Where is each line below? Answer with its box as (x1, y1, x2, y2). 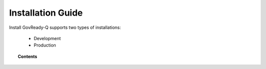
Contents (18, 53, 37, 59)
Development (33, 35, 61, 41)
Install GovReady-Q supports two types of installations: (9, 24, 121, 30)
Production (33, 42, 56, 48)
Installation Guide (9, 7, 83, 18)
